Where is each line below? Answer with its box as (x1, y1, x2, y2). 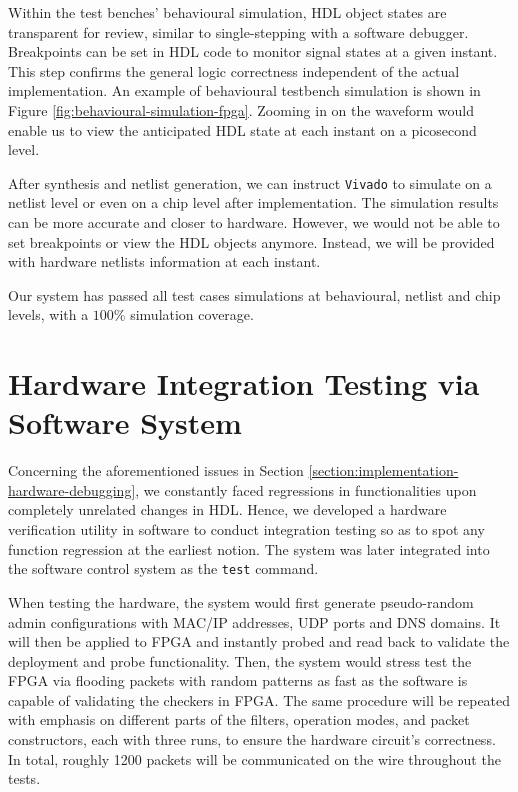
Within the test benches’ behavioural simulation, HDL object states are (8, 2, 447, 22)
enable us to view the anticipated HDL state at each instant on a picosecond (8, 119, 477, 140)
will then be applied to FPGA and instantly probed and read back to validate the (8, 631, 510, 652)
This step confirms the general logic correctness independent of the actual (8, 60, 460, 81)
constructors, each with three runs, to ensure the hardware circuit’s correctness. (8, 729, 496, 750)
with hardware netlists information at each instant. (8, 251, 321, 272)
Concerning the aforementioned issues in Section (8, 460, 304, 481)
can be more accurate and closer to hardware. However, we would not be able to (8, 212, 500, 232)
